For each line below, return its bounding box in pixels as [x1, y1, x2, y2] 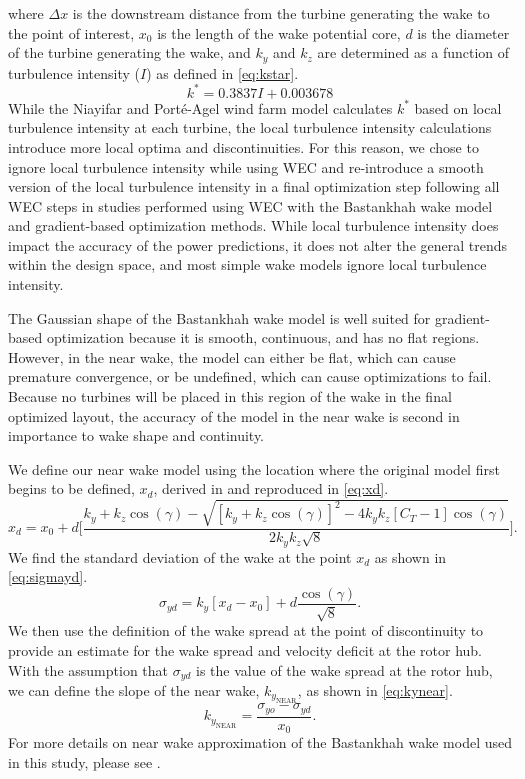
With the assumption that [8, 659, 169, 680]
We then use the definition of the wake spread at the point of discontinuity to [8, 620, 484, 641]
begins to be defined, [8, 478, 135, 499]
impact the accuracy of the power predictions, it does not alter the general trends [8, 234, 507, 255]
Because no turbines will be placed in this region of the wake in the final [8, 386, 452, 407]
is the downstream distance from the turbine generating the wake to [72, 3, 490, 23]
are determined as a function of [317, 42, 510, 63]
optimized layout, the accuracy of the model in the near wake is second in [8, 405, 460, 426]
